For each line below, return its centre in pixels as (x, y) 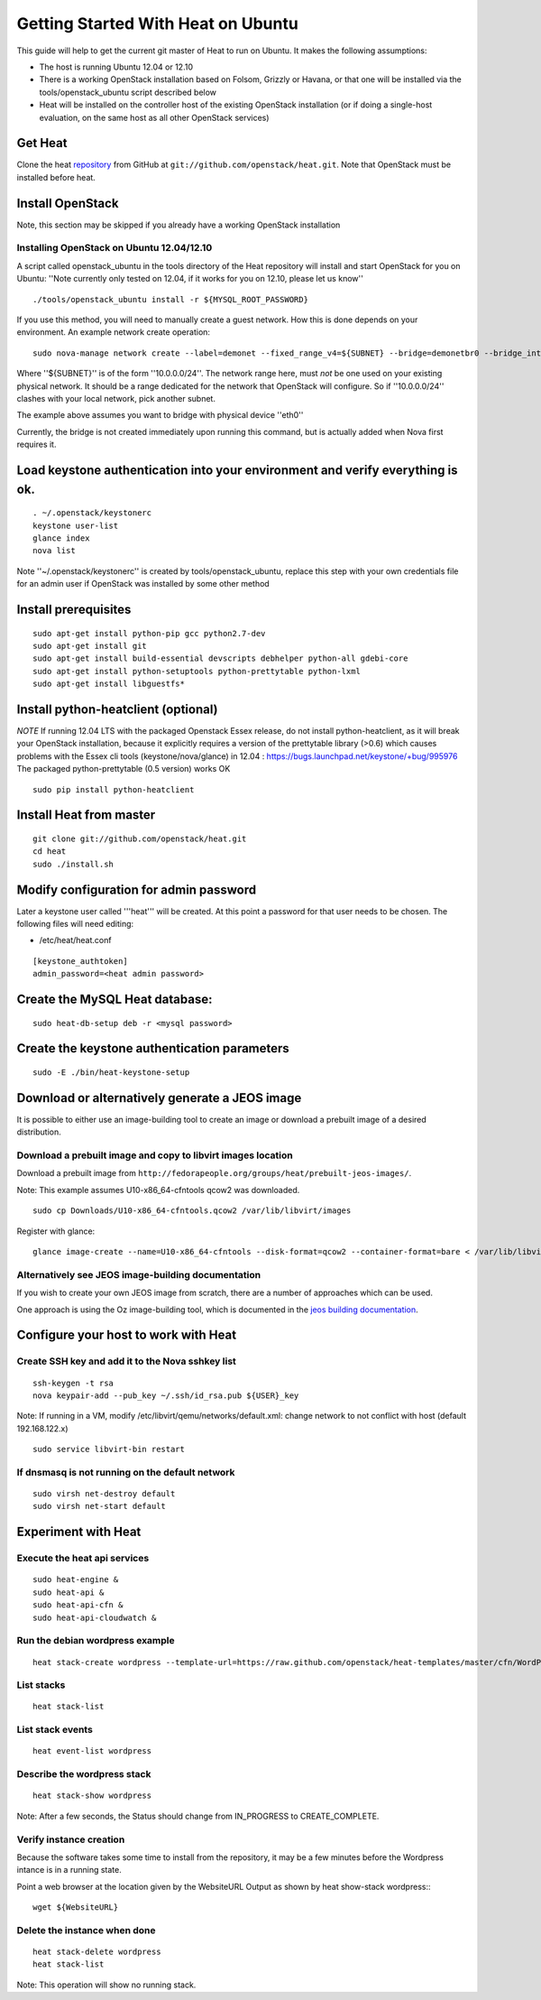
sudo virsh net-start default (100, 1506)
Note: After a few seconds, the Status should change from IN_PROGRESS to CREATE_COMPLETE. (198, 1816)
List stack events (55, 1730)
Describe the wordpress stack (84, 1774)
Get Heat (42, 143)
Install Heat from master (86, 815)
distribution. (39, 1132)
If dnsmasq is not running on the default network (126, 1472)
